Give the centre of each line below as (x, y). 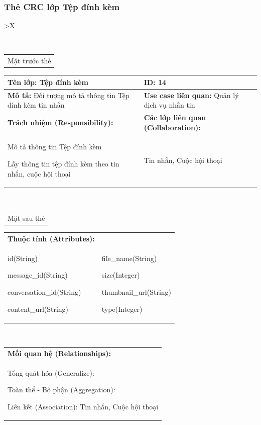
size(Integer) (121, 275)
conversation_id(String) (44, 291)
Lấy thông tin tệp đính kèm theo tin (63, 164)
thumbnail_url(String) (137, 291)
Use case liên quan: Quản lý (191, 95)
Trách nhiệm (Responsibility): (60, 122)
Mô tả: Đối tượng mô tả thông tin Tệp (69, 95)
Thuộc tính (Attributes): (51, 238)
